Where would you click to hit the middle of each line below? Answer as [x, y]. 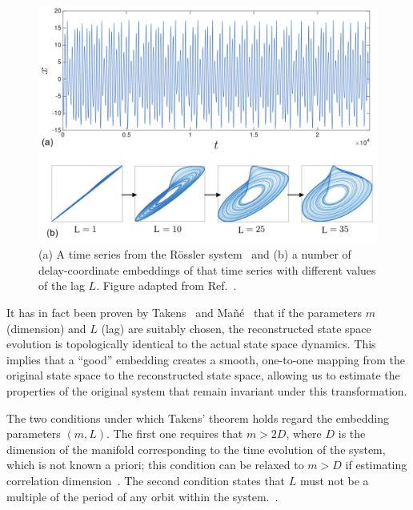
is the [352, 434]
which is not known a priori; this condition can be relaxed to [155, 465]
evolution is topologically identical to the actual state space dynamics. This [191, 344]
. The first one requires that [175, 434]
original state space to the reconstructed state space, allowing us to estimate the [203, 375]
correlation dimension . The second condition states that [146, 480]
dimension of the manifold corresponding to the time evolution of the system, [196, 449]
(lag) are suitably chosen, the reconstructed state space [236, 328]
